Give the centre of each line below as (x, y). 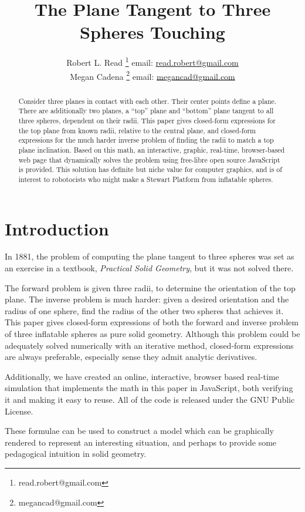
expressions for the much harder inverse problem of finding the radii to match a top (146, 140)
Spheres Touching (152, 32)
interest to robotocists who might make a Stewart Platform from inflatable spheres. (146, 179)
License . (19, 411)
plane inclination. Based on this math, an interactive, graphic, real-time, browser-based (152, 149)
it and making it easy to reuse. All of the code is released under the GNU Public (150, 399)
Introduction (57, 228)
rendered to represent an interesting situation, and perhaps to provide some (141, 442)
